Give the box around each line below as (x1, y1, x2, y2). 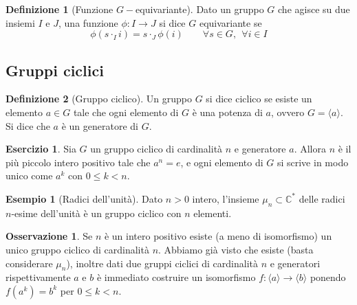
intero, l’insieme (192, 191, 259, 205)
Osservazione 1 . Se (6, 229, 93, 243)
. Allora (294, 142, 326, 156)
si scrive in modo (277, 155, 349, 169)
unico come (6, 168, 53, 183)
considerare (6, 256, 53, 270)
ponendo (310, 270, 346, 284)
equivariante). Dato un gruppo (136, 2, 264, 16)
